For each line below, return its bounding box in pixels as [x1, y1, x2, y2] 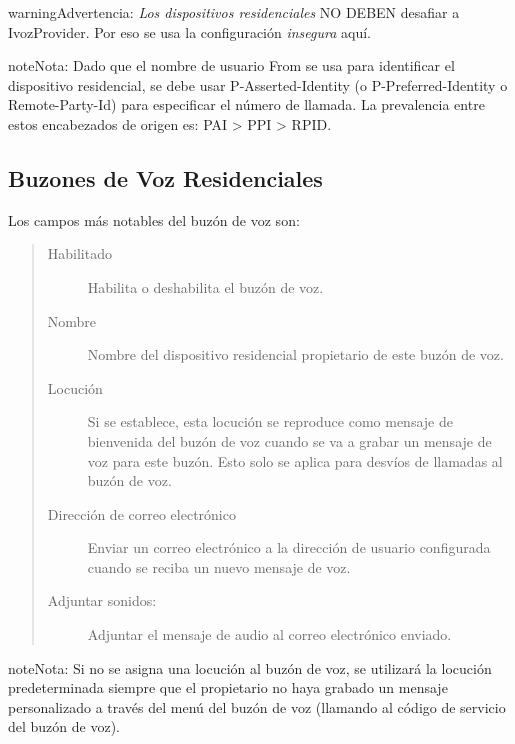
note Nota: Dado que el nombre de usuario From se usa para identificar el [8, 55, 455, 76]
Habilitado [47, 243, 112, 264]
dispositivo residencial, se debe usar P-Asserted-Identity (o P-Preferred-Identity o [8, 74, 508, 95]
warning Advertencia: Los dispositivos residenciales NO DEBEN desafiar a [8, 2, 460, 22]
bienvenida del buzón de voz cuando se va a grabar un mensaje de [87, 430, 492, 451]
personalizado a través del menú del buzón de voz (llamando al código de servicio [8, 696, 506, 717]
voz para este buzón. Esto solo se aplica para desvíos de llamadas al [87, 450, 503, 471]
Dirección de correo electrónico [47, 503, 236, 524]
